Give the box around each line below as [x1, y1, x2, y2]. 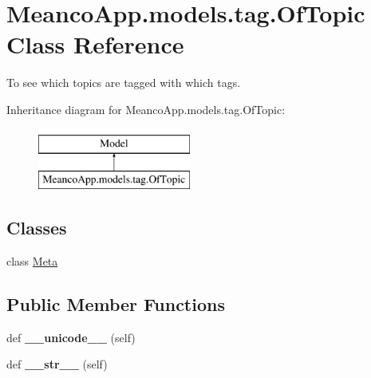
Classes [6, 215, 67, 240]
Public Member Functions [6, 291, 225, 316]
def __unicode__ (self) [6, 329, 136, 345]
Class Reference [6, 28, 184, 61]
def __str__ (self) [6, 356, 108, 372]
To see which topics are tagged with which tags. [6, 74, 241, 91]
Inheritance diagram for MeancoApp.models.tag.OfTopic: [6, 100, 286, 117]
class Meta [6, 252, 58, 269]
